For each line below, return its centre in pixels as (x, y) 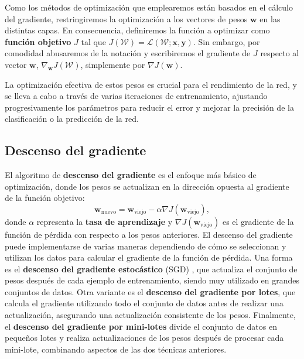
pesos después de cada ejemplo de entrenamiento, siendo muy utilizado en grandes (152, 280)
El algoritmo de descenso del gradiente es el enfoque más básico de (131, 175)
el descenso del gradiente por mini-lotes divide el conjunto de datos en (141, 326)
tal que (93, 41)
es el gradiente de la (258, 221)
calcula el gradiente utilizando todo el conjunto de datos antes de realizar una (144, 303)
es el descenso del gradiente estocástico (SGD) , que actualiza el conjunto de (151, 269)
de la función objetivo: (45, 198)
